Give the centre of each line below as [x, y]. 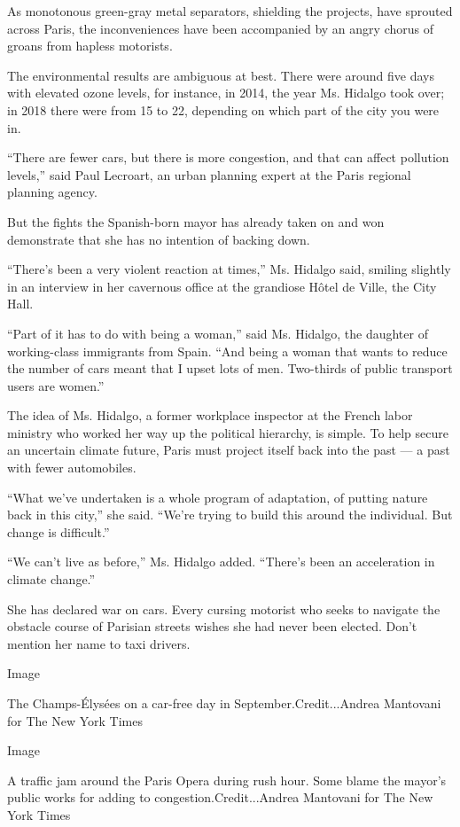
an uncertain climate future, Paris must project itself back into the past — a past [229, 450]
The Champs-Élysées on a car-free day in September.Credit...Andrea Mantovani [224, 703]
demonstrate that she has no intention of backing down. [159, 239]
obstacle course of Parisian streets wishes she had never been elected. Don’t [212, 626]
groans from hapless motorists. [90, 46]
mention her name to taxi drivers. [99, 643]
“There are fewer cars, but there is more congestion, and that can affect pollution [228, 157]
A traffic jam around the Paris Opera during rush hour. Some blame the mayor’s [227, 780]
